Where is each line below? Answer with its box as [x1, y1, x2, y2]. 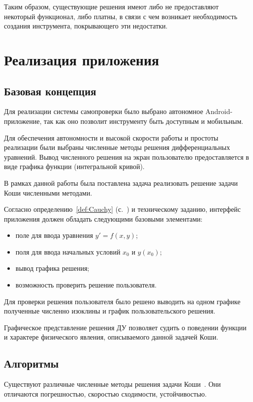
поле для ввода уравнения [15, 230, 93, 240]
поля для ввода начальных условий [15, 246, 121, 257]
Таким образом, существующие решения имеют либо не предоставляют [4, 1, 219, 11]
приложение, [4, 115, 42, 126]
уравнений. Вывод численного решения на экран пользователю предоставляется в [4, 151, 249, 162]
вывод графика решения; [15, 263, 90, 273]
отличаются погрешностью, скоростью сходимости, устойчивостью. [4, 388, 207, 399]
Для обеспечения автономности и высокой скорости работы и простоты [4, 132, 219, 143]
